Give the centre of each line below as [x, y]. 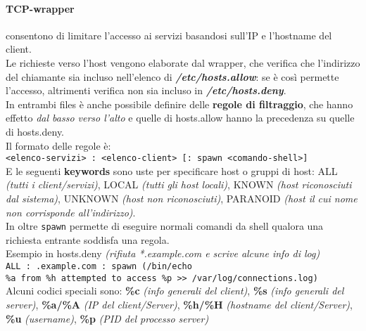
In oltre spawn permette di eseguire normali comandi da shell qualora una [165, 226]
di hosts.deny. [35, 131]
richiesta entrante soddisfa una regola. [88, 239]
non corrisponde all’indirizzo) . [71, 212]
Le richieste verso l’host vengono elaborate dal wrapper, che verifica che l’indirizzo [183, 62]
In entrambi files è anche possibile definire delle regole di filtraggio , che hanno [179, 104]
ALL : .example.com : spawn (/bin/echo [99, 267]
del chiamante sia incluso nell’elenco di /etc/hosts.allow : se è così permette [172, 76]
